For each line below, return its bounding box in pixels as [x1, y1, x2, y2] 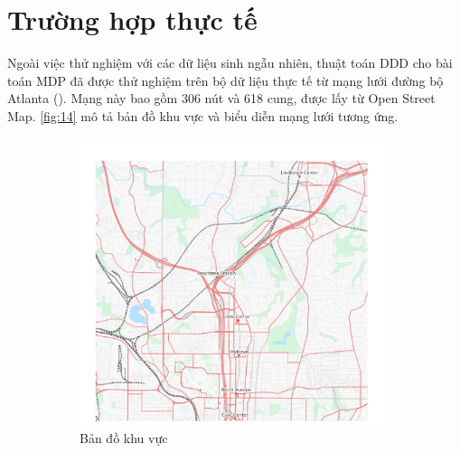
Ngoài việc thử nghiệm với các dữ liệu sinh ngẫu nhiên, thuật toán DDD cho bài [7, 53, 453, 72]
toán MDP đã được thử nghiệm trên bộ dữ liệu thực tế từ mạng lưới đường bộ [7, 71, 444, 90]
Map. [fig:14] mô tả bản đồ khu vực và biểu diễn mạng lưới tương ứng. [7, 106, 399, 125]
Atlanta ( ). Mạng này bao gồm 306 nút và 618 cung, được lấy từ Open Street [7, 89, 436, 108]
